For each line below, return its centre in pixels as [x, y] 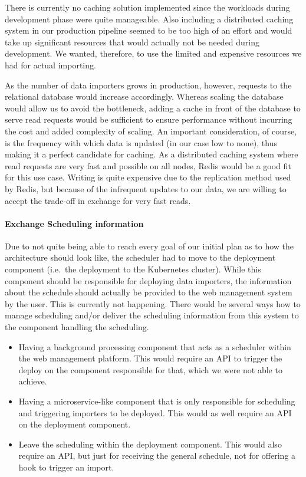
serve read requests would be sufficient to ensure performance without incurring [149, 119]
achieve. [33, 381]
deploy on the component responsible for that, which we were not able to [150, 369]
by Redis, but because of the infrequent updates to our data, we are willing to [146, 188]
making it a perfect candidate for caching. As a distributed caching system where [152, 154]
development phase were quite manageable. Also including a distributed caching [149, 19]
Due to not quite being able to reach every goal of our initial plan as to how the [149, 246]
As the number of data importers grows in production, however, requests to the [148, 85]
